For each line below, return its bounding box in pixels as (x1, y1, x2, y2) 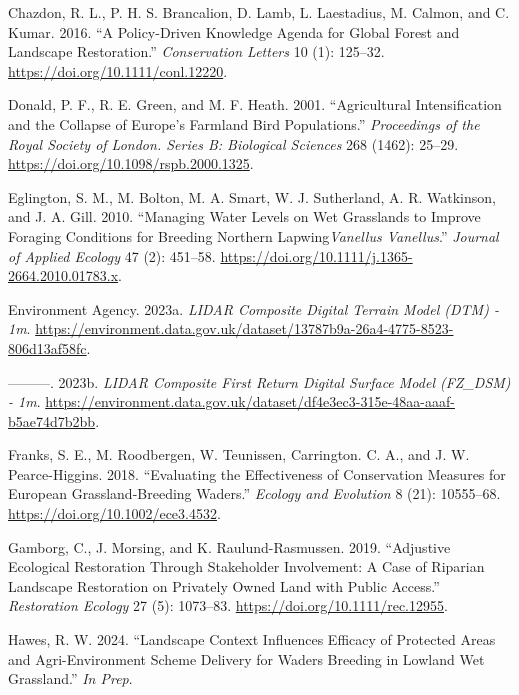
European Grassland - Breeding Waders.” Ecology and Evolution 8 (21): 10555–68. (8, 483, 501, 504)
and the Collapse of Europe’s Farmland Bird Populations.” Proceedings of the (8, 113, 480, 134)
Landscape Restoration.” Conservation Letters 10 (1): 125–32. (8, 41, 385, 62)
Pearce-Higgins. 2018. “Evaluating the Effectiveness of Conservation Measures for (8, 463, 506, 484)
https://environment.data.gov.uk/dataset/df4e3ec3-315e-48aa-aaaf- (45, 391, 455, 412)
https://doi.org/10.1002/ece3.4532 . (8, 503, 221, 524)
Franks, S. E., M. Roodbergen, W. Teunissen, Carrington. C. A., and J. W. (8, 444, 470, 465)
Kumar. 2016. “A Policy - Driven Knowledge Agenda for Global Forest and (8, 21, 460, 42)
